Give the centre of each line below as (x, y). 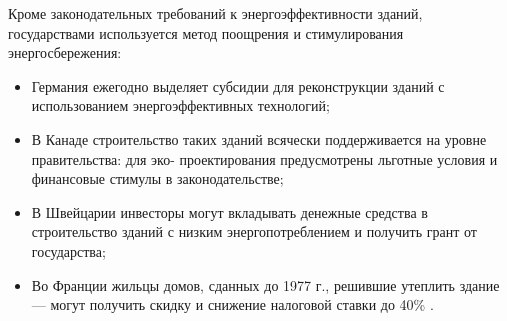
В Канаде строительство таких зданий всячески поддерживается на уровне (259, 138)
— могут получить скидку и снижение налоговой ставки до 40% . (232, 304)
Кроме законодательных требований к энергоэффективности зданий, (215, 13)
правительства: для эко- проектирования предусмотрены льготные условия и (264, 158)
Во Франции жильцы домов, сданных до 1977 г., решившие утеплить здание (265, 284)
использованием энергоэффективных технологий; (180, 105)
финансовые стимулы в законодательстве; (157, 178)
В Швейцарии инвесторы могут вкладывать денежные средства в (229, 211)
